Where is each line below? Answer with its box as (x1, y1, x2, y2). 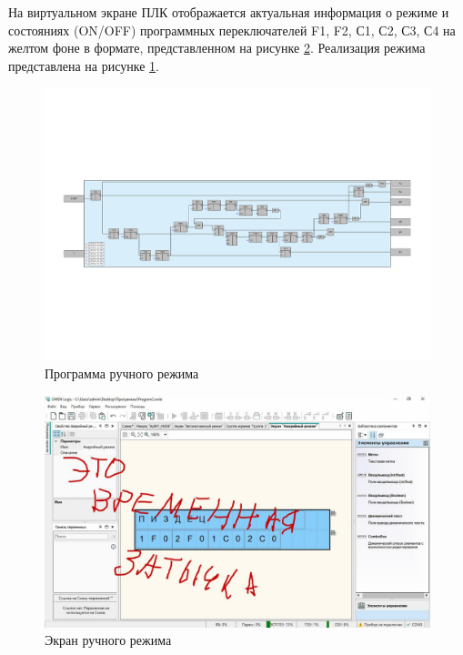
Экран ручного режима (45, 630, 172, 650)
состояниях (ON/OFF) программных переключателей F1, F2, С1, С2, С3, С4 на (8, 20, 456, 39)
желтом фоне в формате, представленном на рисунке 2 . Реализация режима (8, 38, 426, 57)
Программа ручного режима (45, 364, 199, 383)
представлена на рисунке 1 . (8, 55, 159, 75)
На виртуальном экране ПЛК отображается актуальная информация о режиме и (8, 3, 449, 21)
